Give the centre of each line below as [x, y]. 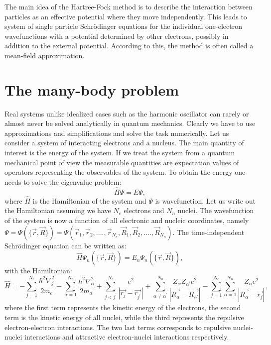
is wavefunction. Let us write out [205, 200]
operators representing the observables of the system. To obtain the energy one [125, 172]
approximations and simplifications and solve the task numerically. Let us [117, 133]
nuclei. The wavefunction [216, 210]
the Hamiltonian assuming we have [58, 210]
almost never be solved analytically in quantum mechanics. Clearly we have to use [130, 123]
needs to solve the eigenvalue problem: [63, 181]
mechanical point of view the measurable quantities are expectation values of [122, 162]
